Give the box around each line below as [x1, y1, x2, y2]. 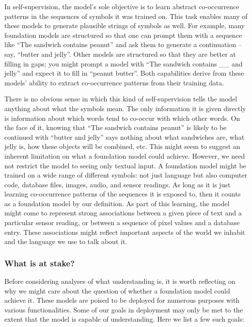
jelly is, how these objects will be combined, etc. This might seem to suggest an [4, 141, 240, 151]
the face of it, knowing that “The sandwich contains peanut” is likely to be [4, 122, 227, 132]
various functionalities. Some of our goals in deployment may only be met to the [4, 304, 243, 314]
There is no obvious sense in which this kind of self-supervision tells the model [4, 94, 237, 104]
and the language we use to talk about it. [4, 236, 127, 246]
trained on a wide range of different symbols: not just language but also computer [4, 170, 247, 180]
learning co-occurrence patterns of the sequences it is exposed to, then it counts [4, 189, 241, 199]
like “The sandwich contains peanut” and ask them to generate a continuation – [4, 39, 242, 49]
